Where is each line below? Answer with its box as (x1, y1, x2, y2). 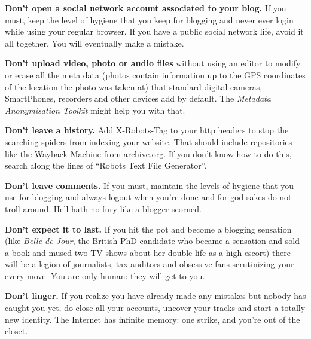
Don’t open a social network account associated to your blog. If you (5, 2, 286, 14)
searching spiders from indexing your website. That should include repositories (5, 135, 292, 148)
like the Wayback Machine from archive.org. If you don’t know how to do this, (5, 147, 292, 160)
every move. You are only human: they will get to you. (5, 269, 205, 282)
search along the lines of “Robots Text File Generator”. (5, 159, 207, 172)
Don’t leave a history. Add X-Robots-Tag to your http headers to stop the (5, 124, 289, 136)
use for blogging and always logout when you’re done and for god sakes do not (5, 191, 292, 203)
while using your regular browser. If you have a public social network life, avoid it (5, 25, 304, 38)
